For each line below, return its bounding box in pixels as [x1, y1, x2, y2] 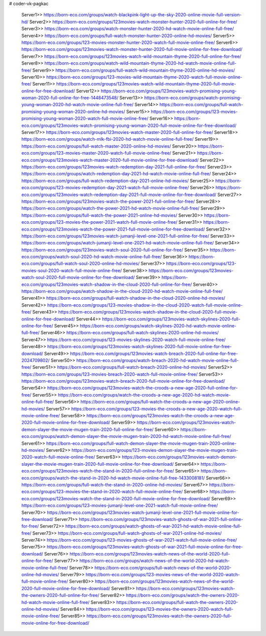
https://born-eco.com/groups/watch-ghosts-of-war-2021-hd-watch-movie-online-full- [65, 523, 242, 529]
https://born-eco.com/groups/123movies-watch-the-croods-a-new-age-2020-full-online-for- [47, 385, 238, 391]
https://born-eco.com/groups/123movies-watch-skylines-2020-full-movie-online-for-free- [47, 344, 232, 350]
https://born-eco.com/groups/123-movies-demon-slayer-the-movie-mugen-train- [71, 447, 238, 453]
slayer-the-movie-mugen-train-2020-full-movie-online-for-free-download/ [21, 461, 174, 467]
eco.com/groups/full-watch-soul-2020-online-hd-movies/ [21, 261, 140, 267]
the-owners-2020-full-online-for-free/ [21, 593, 100, 598]
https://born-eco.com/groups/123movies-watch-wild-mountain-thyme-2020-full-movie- [56, 81, 236, 87]
